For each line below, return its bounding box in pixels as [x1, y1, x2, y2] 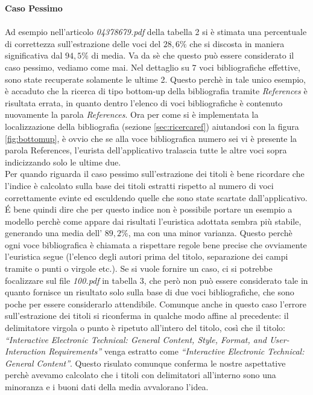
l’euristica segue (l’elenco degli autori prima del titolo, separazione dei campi [5, 250, 288, 263]
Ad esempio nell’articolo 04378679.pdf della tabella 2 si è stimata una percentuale [5, 25, 307, 38]
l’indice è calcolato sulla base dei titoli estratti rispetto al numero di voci [5, 179, 274, 191]
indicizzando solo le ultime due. [5, 155, 121, 168]
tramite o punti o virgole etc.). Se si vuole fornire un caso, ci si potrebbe [5, 262, 273, 275]
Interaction [5, 345, 46, 358]
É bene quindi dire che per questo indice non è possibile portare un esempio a [5, 203, 292, 216]
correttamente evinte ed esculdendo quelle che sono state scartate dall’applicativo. [5, 191, 308, 204]
